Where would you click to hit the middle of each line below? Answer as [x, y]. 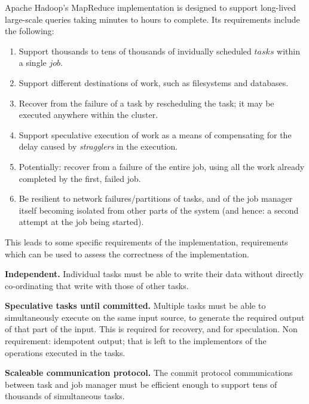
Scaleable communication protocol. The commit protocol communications [149, 373]
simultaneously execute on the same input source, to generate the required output [155, 317]
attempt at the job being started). [81, 222]
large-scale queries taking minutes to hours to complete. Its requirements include [152, 19]
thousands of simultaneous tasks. [65, 396]
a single [33, 63]
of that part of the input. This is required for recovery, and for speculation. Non [151, 329]
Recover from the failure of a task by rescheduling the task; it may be [146, 103]
